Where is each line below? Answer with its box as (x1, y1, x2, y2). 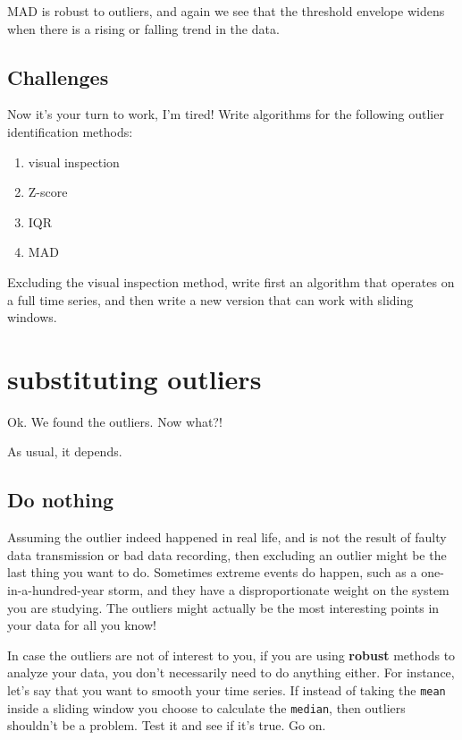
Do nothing (7, 486, 114, 514)
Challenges (7, 63, 109, 90)
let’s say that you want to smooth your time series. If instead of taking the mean (7, 681, 446, 699)
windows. (7, 308, 57, 327)
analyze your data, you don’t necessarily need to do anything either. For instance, (7, 663, 455, 682)
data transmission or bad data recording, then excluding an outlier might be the (7, 545, 447, 564)
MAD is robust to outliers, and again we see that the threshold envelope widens (7, 2, 445, 20)
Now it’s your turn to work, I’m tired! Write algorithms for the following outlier (7, 105, 444, 123)
